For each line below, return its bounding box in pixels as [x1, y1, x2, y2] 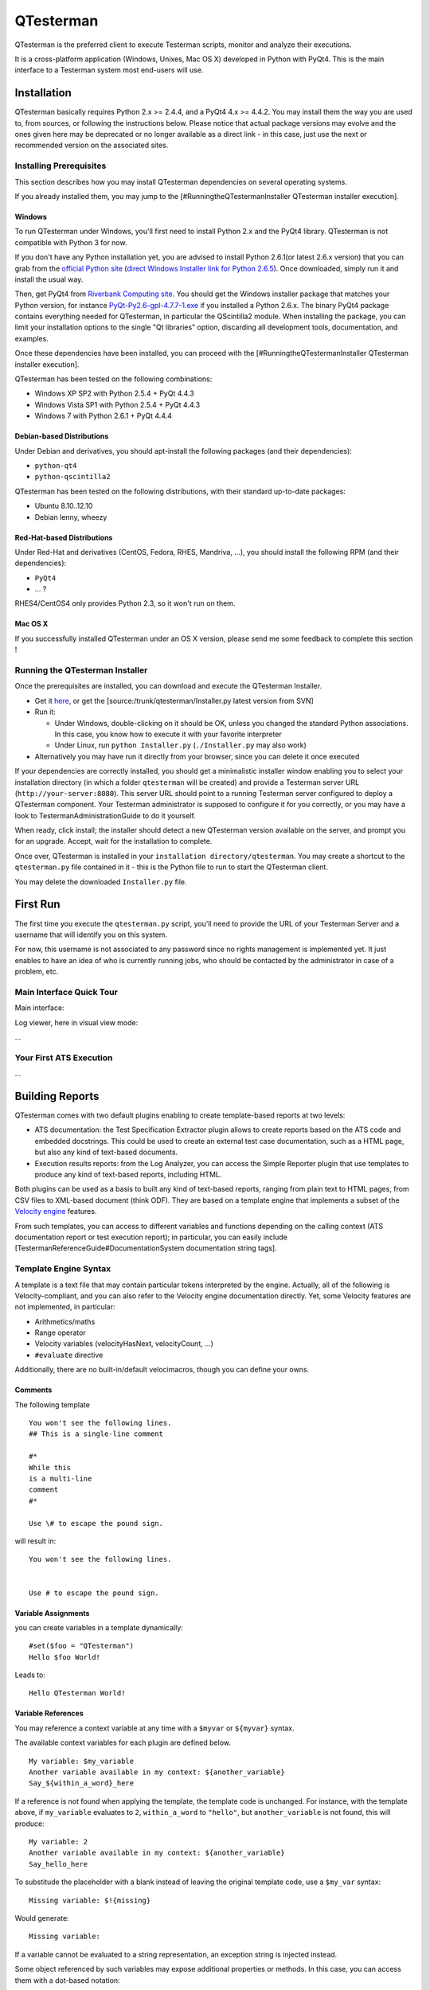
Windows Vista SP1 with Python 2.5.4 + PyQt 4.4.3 [34, 400, 201, 409]
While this [29, 1463, 72, 1472]
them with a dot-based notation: [14, 1975, 120, 1985]
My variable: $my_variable [29, 1756, 135, 1766]
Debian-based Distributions [14, 431, 109, 441]
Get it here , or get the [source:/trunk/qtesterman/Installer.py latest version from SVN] [34, 696, 314, 705]
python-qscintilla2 [34, 472, 111, 482]
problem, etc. [14, 967, 59, 977]
